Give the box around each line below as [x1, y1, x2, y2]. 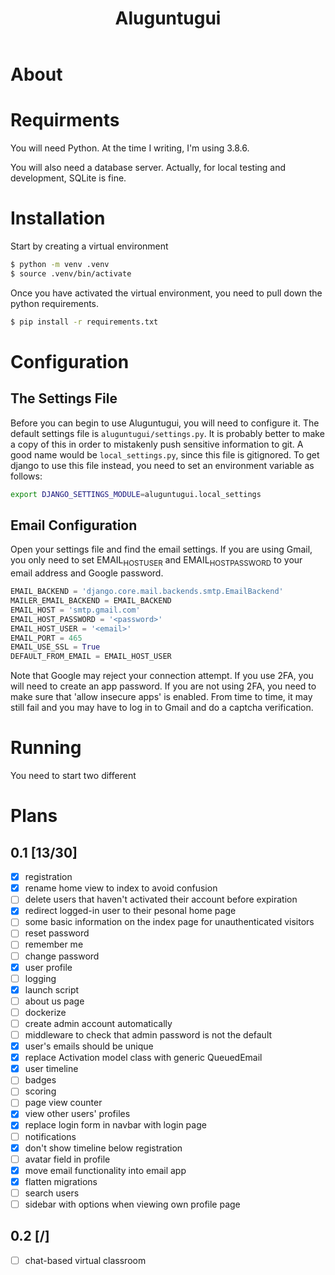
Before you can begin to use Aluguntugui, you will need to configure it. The [10, 417, 320, 429]
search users [24, 1187, 80, 1199]
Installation [10, 207, 106, 230]
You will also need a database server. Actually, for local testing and [10, 162, 287, 174]
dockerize [24, 1006, 67, 1018]
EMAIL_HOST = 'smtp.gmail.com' [10, 605, 141, 615]
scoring [24, 1085, 57, 1097]
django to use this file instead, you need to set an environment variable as [10, 459, 315, 471]
